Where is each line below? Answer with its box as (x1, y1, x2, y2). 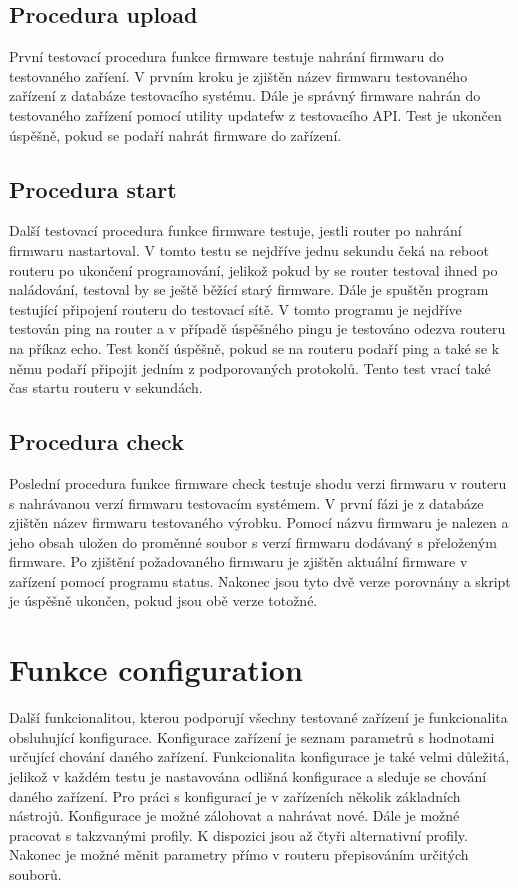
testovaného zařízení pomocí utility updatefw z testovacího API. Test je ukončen (9, 104, 502, 125)
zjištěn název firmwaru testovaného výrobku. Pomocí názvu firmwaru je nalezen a (9, 512, 509, 533)
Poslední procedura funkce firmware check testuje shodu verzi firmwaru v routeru (9, 472, 507, 493)
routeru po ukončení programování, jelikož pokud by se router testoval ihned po (9, 259, 498, 280)
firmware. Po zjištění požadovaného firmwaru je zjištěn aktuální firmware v (9, 551, 468, 572)
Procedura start (9, 173, 177, 204)
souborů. (9, 863, 62, 884)
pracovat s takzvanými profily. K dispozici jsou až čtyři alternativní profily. (9, 824, 468, 845)
